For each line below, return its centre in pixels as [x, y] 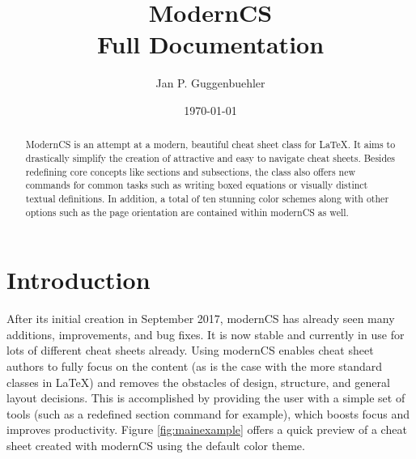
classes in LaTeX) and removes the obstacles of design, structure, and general [198, 382]
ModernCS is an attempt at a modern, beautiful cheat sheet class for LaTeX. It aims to [210, 144]
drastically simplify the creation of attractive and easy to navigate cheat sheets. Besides [210, 157]
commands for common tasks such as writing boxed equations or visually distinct [197, 185]
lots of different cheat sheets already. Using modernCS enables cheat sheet [190, 350]
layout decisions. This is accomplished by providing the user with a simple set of [206, 398]
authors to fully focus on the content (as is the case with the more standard [195, 365]
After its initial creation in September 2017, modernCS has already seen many [201, 319]
